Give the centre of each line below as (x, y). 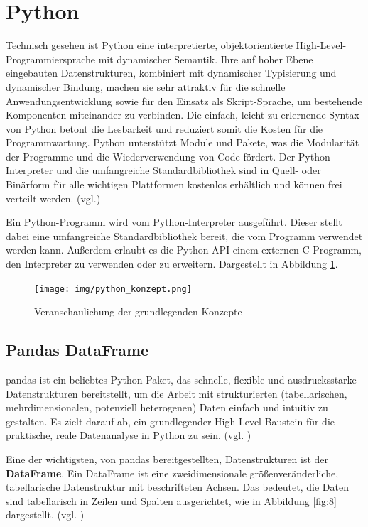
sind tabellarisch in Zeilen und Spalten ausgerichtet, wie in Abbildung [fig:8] (171, 500)
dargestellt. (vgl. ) (45, 515)
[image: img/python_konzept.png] (113, 289)
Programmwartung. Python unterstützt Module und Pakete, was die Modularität (183, 142)
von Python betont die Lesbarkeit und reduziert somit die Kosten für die (164, 128)
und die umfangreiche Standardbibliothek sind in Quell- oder (188, 170)
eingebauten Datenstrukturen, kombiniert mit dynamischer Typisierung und (171, 73)
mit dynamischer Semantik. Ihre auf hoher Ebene (206, 59)
